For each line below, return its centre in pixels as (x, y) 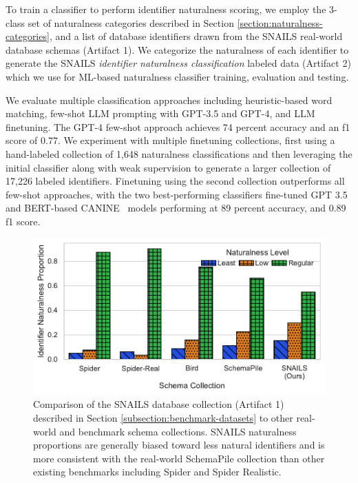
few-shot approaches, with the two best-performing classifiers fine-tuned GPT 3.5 (177, 194)
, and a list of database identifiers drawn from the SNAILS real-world (196, 36)
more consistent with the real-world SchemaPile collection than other (179, 458)
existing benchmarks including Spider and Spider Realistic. (157, 472)
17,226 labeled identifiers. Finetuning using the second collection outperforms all (175, 181)
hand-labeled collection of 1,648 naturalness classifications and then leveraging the (179, 153)
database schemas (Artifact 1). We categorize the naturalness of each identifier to (177, 49)
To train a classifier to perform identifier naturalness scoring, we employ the (166, 9)
